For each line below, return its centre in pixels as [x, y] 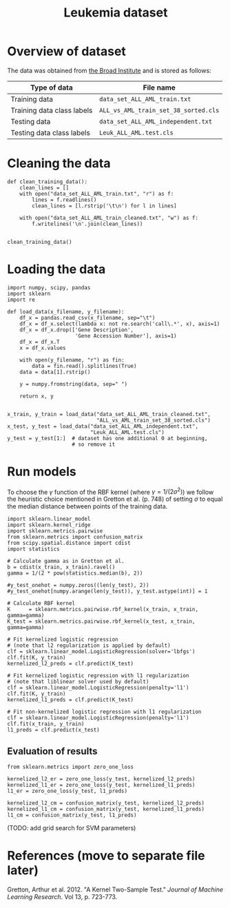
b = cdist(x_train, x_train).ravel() [61, 567]
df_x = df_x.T [40, 342]
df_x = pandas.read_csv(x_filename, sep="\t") [87, 318]
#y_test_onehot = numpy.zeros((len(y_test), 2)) [78, 586]
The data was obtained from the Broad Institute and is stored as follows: [109, 70]
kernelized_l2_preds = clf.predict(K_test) [71, 664]
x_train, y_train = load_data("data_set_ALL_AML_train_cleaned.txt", [109, 414]
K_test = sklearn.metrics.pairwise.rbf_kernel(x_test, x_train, [101, 621]
